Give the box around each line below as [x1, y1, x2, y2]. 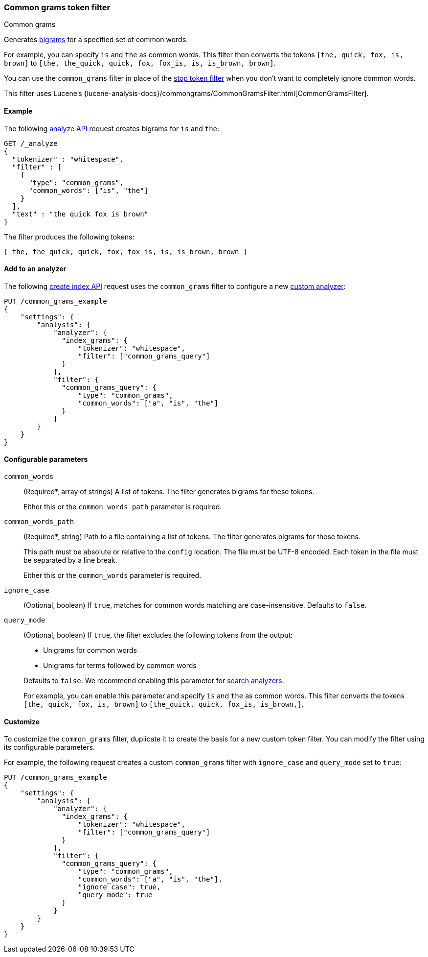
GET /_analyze [4, 139, 58, 147]
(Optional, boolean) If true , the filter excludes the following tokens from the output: [23, 631, 293, 640]
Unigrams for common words [43, 646, 137, 655]
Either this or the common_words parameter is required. [23, 571, 202, 580]
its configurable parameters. [4, 743, 95, 752]
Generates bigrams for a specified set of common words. [4, 35, 188, 44]
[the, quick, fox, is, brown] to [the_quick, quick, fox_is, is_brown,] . [23, 700, 304, 709]
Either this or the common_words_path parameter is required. [23, 502, 222, 511]
